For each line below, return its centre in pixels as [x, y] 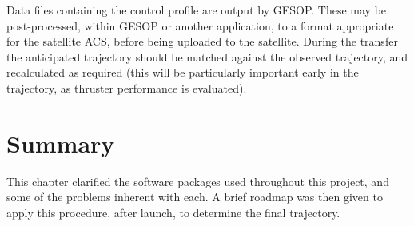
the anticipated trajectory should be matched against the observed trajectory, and [207, 56]
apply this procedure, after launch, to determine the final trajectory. [173, 212]
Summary [61, 143]
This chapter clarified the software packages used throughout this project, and [198, 181]
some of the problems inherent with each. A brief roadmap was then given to [195, 197]
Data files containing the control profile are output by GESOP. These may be [197, 10]
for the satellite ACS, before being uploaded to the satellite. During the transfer [202, 41]
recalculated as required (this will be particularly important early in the [183, 72]
